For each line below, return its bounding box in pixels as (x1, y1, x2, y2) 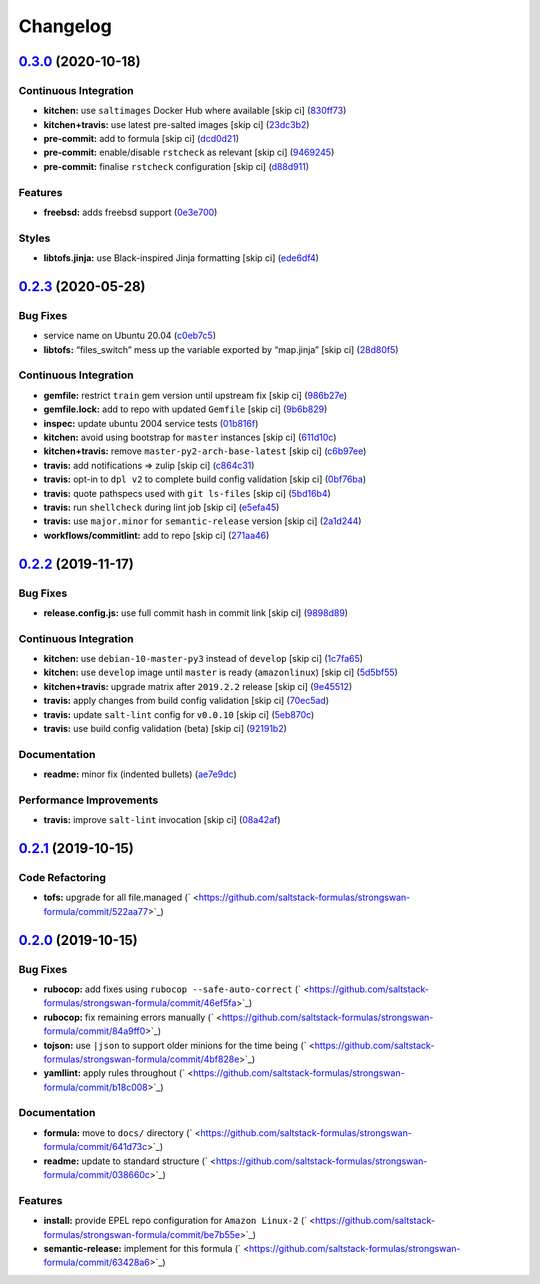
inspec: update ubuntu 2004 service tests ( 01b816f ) (43, 417, 259, 429)
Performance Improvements (18, 793, 159, 807)
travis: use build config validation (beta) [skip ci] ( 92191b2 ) (43, 723, 287, 734)
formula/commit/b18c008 (43, 1081, 149, 1093)
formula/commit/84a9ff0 (43, 1025, 146, 1037)
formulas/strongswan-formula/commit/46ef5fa (43, 997, 237, 1009)
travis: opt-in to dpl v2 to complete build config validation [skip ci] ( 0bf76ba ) (43, 473, 367, 485)
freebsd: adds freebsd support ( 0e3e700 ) (43, 206, 218, 219)
